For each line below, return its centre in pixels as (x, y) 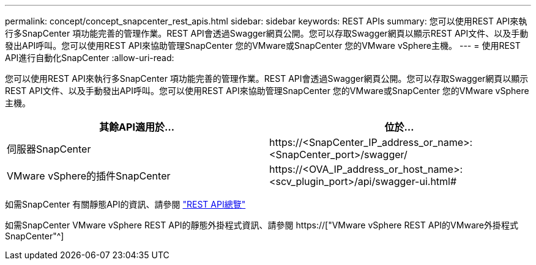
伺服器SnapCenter (49, 149)
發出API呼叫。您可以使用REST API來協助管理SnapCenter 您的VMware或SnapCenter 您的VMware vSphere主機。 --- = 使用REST (263, 45)
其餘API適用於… (137, 127)
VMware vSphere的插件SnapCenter (89, 176)
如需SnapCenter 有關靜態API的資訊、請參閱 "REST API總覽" (125, 204)
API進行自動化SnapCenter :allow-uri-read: (90, 58)
